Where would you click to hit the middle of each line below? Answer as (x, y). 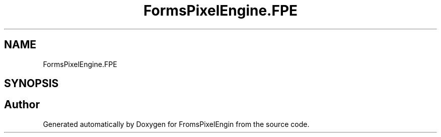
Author (22, 105)
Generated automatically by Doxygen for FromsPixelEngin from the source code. (176, 124)
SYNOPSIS (31, 84)
